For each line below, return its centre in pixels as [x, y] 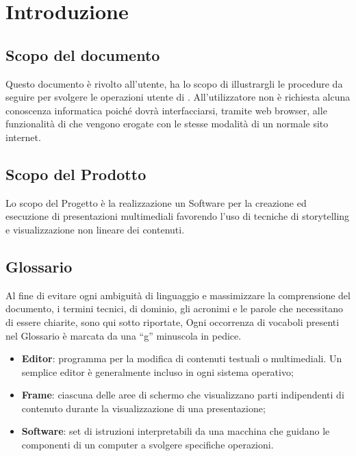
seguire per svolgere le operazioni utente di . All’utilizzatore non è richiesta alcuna [178, 97]
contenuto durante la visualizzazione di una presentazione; [143, 408]
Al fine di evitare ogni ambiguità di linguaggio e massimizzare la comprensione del [178, 295]
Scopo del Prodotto [76, 174]
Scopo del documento [83, 54]
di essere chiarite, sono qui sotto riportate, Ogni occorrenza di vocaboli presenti [173, 321]
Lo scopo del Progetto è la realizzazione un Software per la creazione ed [156, 202]
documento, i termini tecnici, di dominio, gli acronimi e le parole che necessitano [174, 308]
